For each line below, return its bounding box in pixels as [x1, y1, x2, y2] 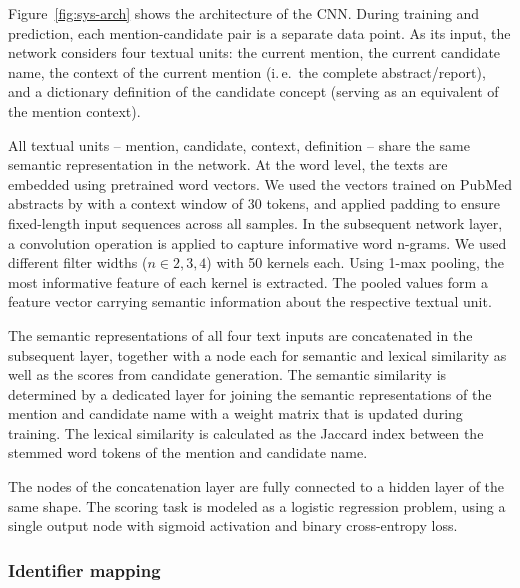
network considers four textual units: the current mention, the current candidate [8, 42, 501, 63]
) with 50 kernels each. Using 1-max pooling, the [206, 252, 505, 273]
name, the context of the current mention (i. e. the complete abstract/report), [8, 61, 486, 82]
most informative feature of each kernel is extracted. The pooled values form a [8, 271, 488, 292]
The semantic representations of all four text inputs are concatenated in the [8, 324, 473, 345]
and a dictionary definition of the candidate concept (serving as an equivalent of [8, 81, 499, 102]
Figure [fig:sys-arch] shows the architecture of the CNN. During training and [8, 3, 480, 23]
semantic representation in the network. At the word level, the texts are [8, 154, 448, 175]
